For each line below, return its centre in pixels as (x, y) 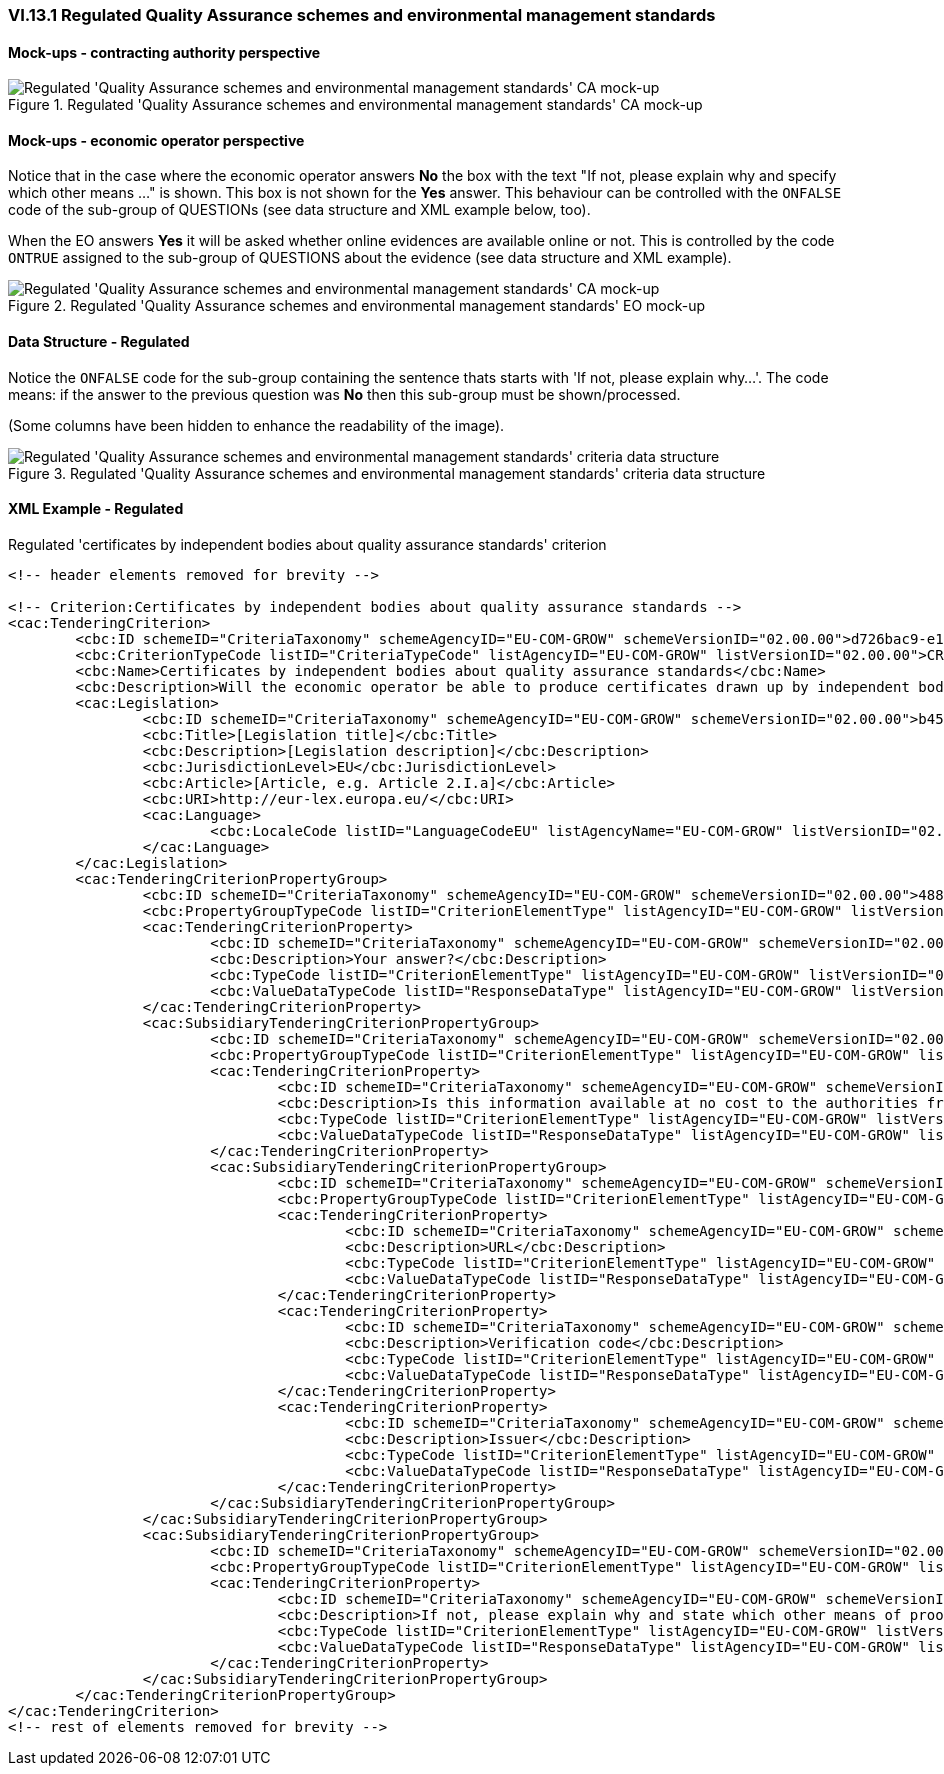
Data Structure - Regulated (99, 342)
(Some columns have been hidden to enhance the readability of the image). (256, 425)
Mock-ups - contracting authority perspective (164, 52)
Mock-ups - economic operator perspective (156, 140)
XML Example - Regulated (96, 509)
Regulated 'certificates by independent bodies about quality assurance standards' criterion (307, 544)
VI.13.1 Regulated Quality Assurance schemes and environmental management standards (362, 15)
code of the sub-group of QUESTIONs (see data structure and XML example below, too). (299, 210)
